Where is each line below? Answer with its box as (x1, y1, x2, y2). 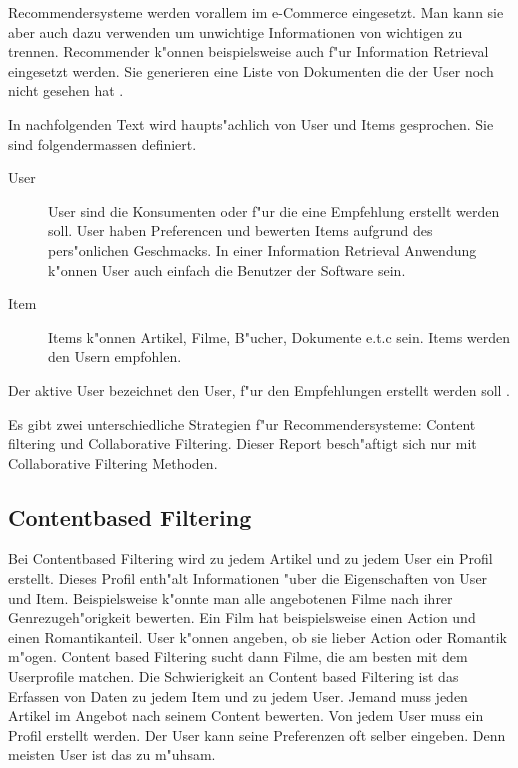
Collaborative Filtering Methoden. (8, 452, 218, 473)
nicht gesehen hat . (8, 80, 124, 101)
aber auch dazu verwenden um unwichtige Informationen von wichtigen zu (8, 21, 463, 42)
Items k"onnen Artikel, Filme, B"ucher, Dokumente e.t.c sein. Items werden (48, 326, 511, 347)
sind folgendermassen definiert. (8, 133, 197, 154)
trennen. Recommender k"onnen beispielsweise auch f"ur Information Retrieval (8, 41, 489, 62)
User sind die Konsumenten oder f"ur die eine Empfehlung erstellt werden (48, 200, 500, 221)
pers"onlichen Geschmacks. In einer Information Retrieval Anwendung (48, 239, 477, 260)
